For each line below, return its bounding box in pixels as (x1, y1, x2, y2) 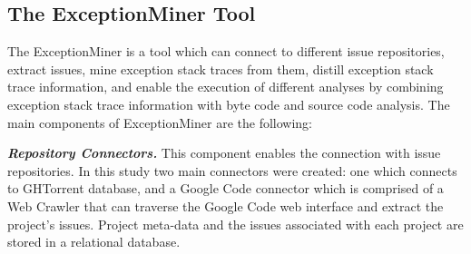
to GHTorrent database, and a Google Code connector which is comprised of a (7, 179, 444, 198)
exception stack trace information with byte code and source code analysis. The (7, 94, 450, 113)
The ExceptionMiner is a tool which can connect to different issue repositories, (7, 42, 445, 61)
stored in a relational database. (7, 232, 181, 251)
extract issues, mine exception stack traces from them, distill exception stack (7, 59, 434, 78)
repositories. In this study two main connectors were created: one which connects (7, 161, 457, 180)
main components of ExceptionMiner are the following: (7, 112, 312, 132)
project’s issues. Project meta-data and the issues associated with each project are (7, 214, 464, 233)
